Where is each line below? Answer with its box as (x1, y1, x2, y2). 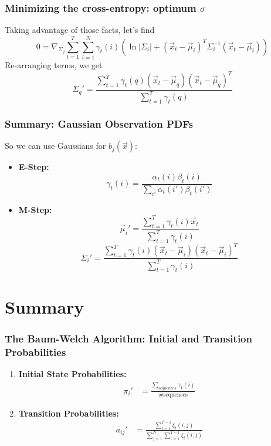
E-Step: (18, 161, 49, 173)
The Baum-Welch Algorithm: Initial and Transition (5, 331, 252, 345)
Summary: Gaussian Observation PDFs (5, 117, 193, 131)
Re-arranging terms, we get (5, 58, 103, 71)
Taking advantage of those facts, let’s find (5, 24, 155, 36)
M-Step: (18, 203, 52, 215)
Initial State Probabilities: (18, 367, 127, 380)
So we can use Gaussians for (5, 139, 106, 152)
